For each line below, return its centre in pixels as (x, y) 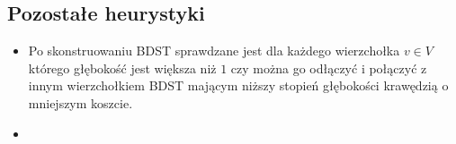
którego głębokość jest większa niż (122, 68)
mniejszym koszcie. (80, 102)
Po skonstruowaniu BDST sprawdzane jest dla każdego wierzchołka (214, 51)
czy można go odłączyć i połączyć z (329, 68)
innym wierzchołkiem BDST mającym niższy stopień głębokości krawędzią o (238, 85)
